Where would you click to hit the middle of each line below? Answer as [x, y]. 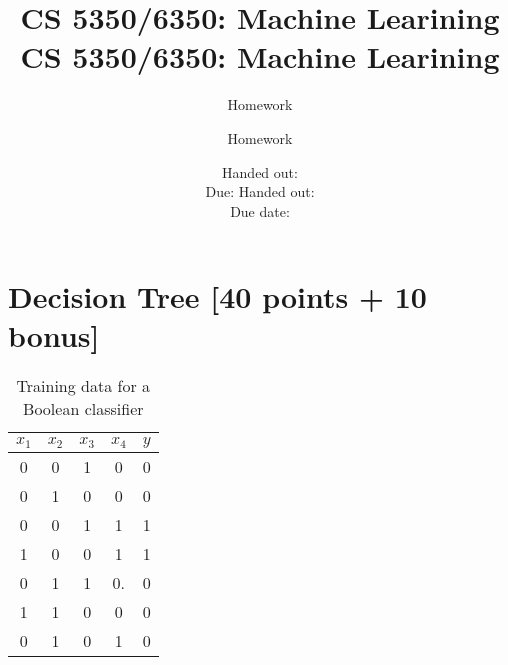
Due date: [260, 210]
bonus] [54, 335]
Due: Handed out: [260, 191]
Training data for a [83, 386]
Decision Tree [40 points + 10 [217, 296]
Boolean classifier [83, 409]
